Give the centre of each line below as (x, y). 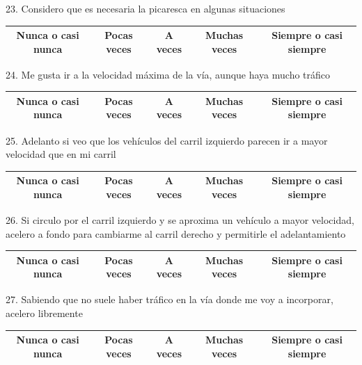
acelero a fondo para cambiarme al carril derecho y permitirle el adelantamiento (176, 233)
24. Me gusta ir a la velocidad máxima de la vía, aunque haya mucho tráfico (168, 74)
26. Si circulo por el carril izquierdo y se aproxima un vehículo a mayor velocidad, (180, 219)
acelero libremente (44, 313)
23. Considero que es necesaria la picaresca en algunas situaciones (145, 8)
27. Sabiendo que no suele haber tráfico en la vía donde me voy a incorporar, (170, 299)
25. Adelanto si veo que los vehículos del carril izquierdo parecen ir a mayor (167, 140)
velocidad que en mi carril (61, 154)
